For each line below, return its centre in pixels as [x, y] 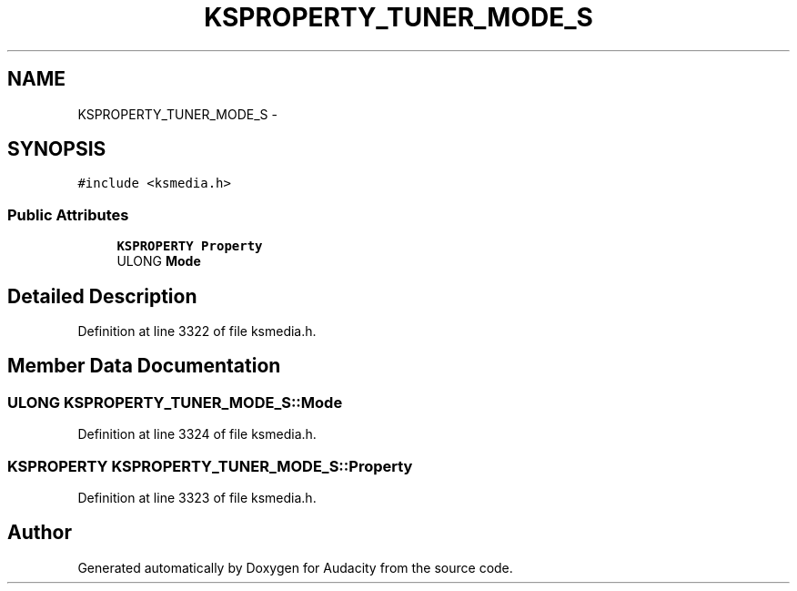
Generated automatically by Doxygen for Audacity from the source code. [295, 567]
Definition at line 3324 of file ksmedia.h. [197, 434]
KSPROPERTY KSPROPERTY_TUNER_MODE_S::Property [210, 466]
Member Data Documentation [144, 366]
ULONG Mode [159, 261]
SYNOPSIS [57, 149]
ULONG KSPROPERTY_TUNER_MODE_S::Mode [175, 402]
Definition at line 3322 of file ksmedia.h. [197, 331]
